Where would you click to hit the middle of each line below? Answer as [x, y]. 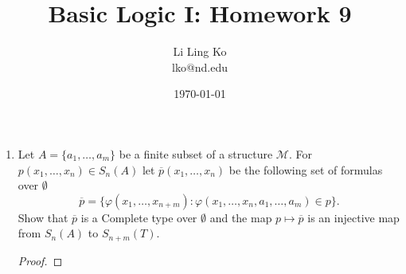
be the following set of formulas [306, 169]
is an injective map [353, 217]
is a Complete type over [139, 217]
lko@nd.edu [200, 67]
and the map [241, 217]
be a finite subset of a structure [196, 153]
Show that [43, 217]
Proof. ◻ [40, 260]
